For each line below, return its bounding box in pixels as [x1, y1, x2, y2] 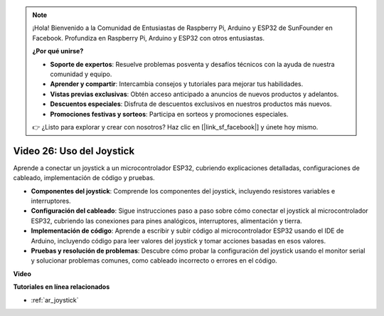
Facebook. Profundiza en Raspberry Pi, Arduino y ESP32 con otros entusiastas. [32, 33, 265, 42]
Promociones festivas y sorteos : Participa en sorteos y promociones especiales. [50, 110, 289, 118]
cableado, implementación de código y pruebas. [13, 174, 156, 182]
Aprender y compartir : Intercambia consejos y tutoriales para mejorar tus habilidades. [50, 80, 304, 88]
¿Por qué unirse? [32, 47, 84, 56]
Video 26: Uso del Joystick [13, 144, 135, 157]
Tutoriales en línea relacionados [13, 283, 110, 291]
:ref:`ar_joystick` [31, 295, 79, 304]
